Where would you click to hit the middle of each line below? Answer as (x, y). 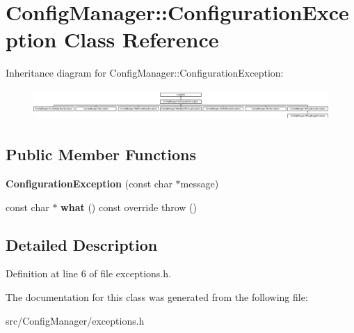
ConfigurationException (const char (89, 183)
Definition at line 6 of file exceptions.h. (88, 273)
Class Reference (142, 39)
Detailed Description (82, 244)
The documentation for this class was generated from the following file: (157, 296)
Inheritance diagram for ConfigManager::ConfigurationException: (145, 73)
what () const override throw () (129, 207)
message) (200, 183)
